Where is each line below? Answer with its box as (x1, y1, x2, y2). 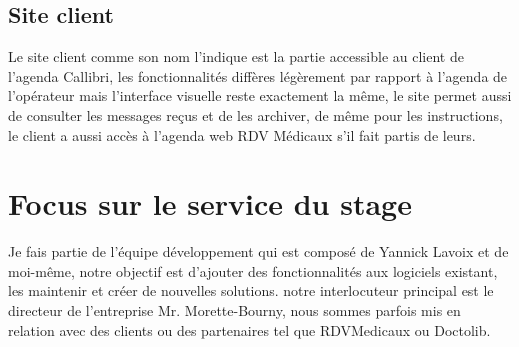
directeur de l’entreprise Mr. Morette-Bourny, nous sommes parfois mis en (8, 300, 461, 321)
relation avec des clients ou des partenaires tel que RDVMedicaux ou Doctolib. (8, 319, 491, 340)
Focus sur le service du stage (8, 183, 412, 224)
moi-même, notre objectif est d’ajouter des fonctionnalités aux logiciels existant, (8, 260, 498, 281)
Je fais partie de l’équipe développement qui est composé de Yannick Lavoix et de (8, 241, 509, 262)
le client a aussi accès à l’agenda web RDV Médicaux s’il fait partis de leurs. (8, 124, 476, 145)
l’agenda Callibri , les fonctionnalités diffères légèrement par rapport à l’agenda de (8, 65, 508, 86)
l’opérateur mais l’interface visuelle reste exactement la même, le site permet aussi (8, 85, 512, 106)
